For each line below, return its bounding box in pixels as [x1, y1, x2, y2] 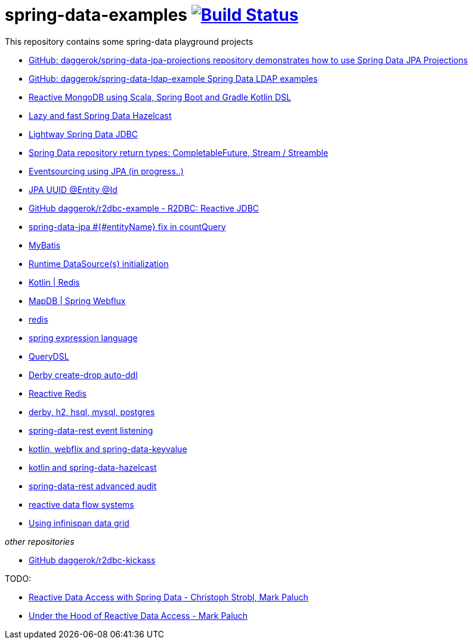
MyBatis [29, 240, 61, 250]
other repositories [5, 536, 75, 547]
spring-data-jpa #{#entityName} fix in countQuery [29, 221, 226, 232]
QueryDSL [29, 351, 69, 361]
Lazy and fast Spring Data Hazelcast [29, 110, 172, 121]
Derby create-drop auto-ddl [29, 369, 138, 380]
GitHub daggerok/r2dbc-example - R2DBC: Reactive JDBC [29, 203, 259, 213]
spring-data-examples [5, 5, 188, 25]
